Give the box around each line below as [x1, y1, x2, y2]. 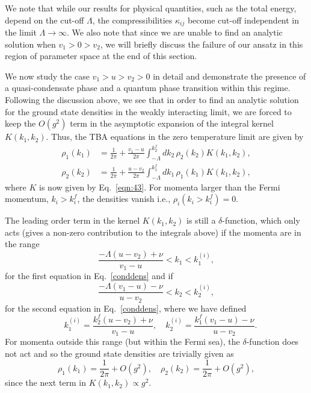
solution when [5, 37, 56, 50]
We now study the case [5, 69, 90, 82]
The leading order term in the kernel [5, 214, 140, 227]
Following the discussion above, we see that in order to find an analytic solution [5, 93, 299, 106]
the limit [5, 26, 37, 39]
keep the [5, 117, 36, 130]
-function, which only [222, 214, 300, 227]
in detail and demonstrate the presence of [153, 69, 306, 82]
